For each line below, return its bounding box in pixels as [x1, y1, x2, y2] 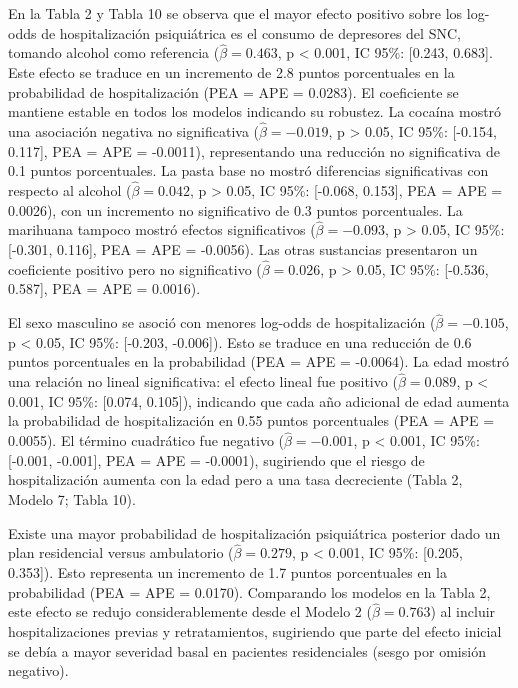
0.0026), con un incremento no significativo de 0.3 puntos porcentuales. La [8, 199, 463, 220]
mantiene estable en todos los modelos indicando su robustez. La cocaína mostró [8, 101, 502, 122]
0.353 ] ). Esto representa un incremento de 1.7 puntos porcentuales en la [8, 562, 447, 582]
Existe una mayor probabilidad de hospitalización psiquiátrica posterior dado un [8, 522, 501, 543]
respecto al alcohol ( [8, 180, 132, 200]
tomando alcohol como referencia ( [8, 42, 220, 63]
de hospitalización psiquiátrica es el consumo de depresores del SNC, [41, 22, 461, 43]
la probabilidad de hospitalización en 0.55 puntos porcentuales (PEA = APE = [8, 410, 495, 431]
